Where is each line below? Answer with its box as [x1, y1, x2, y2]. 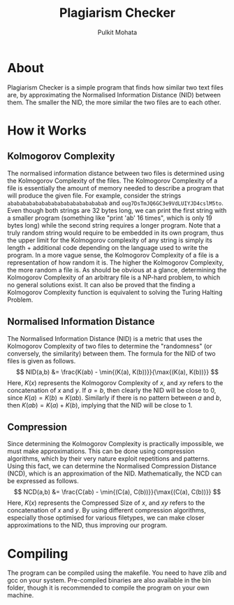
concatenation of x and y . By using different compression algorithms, [7, 506, 206, 515]
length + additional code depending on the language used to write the [7, 243, 208, 251]
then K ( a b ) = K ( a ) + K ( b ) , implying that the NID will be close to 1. [7, 401, 193, 409]
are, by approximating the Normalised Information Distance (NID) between [7, 90, 221, 99]
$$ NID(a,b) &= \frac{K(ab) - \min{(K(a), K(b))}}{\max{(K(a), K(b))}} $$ [16, 368, 219, 376]
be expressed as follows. [7, 477, 79, 485]
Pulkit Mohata [97, 28, 138, 36]
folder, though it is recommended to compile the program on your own [7, 583, 210, 592]
